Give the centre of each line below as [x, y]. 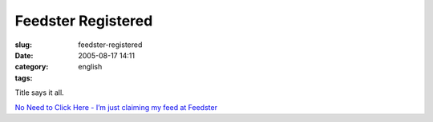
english [90, 67]
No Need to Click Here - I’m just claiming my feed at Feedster [116, 107]
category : [32, 67]
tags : [24, 78]
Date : [24, 55]
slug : [23, 45]
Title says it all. [39, 92]
